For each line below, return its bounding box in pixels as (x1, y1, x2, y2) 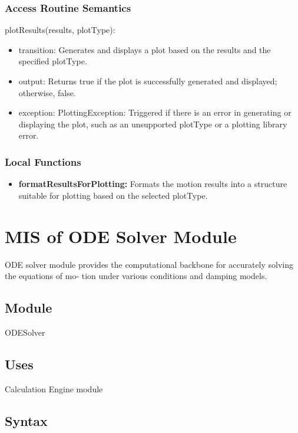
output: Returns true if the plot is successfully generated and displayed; (18, 75, 277, 87)
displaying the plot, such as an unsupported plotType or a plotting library (18, 117, 287, 130)
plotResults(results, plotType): (5, 24, 115, 36)
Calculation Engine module (5, 382, 103, 395)
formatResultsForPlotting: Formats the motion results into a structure (18, 178, 287, 190)
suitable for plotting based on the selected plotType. (18, 189, 208, 201)
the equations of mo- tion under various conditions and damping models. (5, 270, 267, 282)
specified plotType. (18, 55, 87, 67)
